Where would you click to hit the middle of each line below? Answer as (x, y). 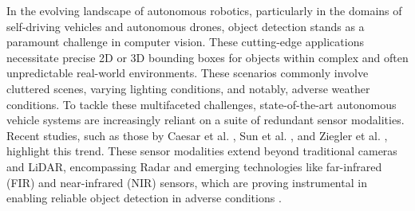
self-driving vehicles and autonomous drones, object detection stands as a (186, 26)
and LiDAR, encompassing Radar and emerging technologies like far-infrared (194, 166)
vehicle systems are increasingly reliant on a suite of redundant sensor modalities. (206, 120)
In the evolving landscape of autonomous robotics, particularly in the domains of (204, 10)
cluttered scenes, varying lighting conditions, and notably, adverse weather (188, 88)
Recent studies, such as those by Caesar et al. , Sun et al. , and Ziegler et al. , (197, 135)
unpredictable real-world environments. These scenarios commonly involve (188, 73)
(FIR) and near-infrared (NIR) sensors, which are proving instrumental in (187, 182)
